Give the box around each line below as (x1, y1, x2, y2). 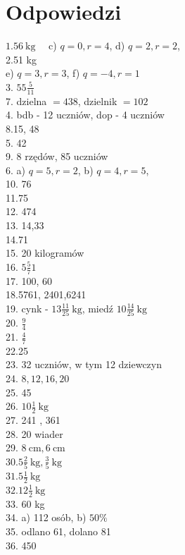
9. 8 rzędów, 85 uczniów (6, 149, 108, 164)
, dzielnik (77, 93, 117, 108)
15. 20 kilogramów (6, 245, 84, 260)
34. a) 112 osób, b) (6, 510, 87, 525)
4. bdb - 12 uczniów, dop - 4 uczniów (6, 107, 165, 122)
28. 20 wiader (6, 426, 63, 441)
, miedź (82, 300, 113, 315)
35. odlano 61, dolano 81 (6, 523, 111, 538)
